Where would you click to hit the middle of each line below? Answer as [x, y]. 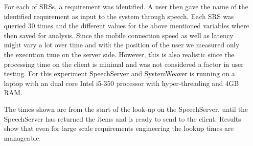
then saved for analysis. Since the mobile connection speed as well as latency [119, 35]
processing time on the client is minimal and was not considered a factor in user [124, 64]
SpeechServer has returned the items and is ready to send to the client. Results [123, 118]
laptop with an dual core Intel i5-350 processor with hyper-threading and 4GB [122, 83]
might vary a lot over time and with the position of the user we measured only [122, 45]
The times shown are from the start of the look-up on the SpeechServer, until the [126, 109]
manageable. [23, 137]
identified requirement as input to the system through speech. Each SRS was [119, 16]
